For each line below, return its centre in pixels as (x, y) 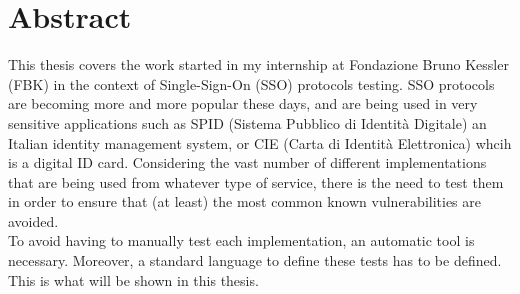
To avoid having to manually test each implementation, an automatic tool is (241, 240)
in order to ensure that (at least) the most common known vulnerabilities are (244, 201)
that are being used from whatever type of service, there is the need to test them (256, 181)
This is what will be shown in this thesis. (133, 279)
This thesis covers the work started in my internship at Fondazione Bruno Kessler (258, 64)
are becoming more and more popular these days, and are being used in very (243, 103)
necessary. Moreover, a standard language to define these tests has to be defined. (255, 260)
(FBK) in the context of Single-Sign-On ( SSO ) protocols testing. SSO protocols (251, 83)
